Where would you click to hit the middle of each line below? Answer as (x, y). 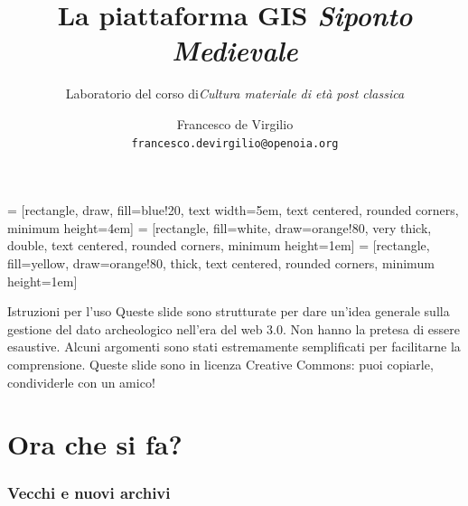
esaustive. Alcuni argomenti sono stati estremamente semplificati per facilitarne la (234, 347)
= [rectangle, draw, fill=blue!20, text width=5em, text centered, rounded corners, (233, 210)
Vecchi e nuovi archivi (89, 493)
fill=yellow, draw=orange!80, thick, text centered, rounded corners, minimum (221, 262)
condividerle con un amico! (81, 382)
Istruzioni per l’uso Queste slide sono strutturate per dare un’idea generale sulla (229, 311)
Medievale (235, 51)
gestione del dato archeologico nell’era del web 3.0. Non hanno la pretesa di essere (234, 328)
